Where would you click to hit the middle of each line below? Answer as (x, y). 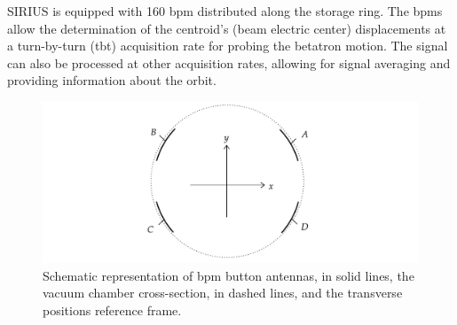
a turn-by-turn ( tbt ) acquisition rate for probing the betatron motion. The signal (228, 46)
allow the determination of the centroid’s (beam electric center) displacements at (227, 28)
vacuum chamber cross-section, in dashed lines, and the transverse (223, 293)
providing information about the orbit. (112, 80)
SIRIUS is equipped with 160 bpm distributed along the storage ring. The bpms (225, 11)
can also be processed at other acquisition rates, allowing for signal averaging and (229, 62)
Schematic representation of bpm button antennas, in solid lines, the (228, 275)
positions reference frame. (112, 310)
